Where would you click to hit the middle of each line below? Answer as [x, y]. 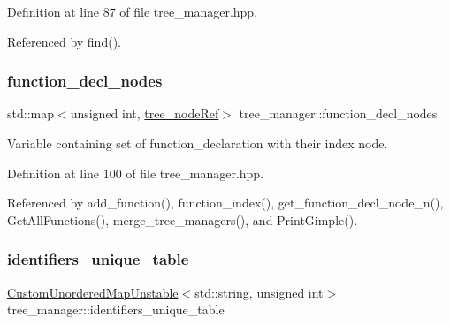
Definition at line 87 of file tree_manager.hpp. [133, 11]
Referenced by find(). [64, 41]
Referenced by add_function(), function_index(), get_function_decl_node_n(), [225, 203]
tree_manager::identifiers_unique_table [116, 309]
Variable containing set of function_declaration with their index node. [198, 143]
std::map [31, 113]
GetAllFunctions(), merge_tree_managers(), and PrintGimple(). [183, 219]
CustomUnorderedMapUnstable [93, 292]
